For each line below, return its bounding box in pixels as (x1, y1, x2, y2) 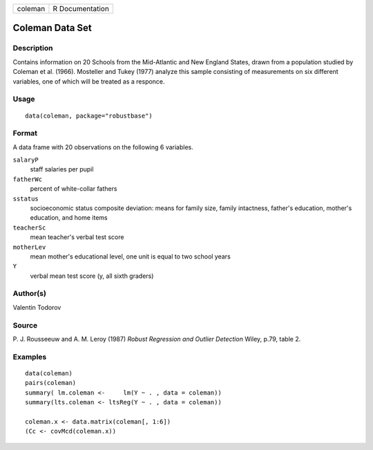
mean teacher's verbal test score (30, 233, 124, 241)
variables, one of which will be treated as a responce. (12, 77, 165, 86)
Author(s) (12, 289, 46, 299)
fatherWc (12, 175, 43, 183)
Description (12, 44, 53, 53)
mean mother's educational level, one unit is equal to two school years (30, 252, 231, 261)
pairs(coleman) (25, 379, 77, 387)
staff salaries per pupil (30, 165, 94, 174)
